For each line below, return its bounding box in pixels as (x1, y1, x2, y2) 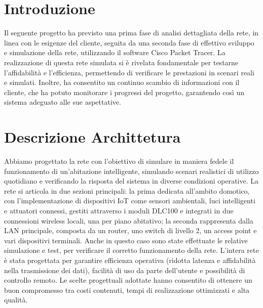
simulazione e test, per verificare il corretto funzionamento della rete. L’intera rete (4, 245, 259, 255)
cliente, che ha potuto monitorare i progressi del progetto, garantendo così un (4, 86, 245, 97)
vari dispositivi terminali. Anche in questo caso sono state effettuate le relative (4, 235, 248, 245)
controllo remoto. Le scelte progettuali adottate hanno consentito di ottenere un (4, 275, 252, 285)
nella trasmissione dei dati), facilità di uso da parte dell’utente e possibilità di (4, 265, 245, 275)
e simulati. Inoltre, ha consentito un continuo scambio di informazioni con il (4, 77, 240, 87)
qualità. (4, 294, 28, 305)
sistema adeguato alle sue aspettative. (4, 97, 121, 107)
